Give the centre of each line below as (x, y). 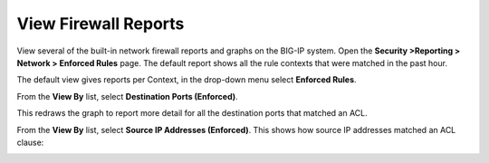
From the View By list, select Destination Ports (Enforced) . (128, 96)
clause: (30, 142)
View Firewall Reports (101, 24)
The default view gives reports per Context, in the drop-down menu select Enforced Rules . (187, 80)
